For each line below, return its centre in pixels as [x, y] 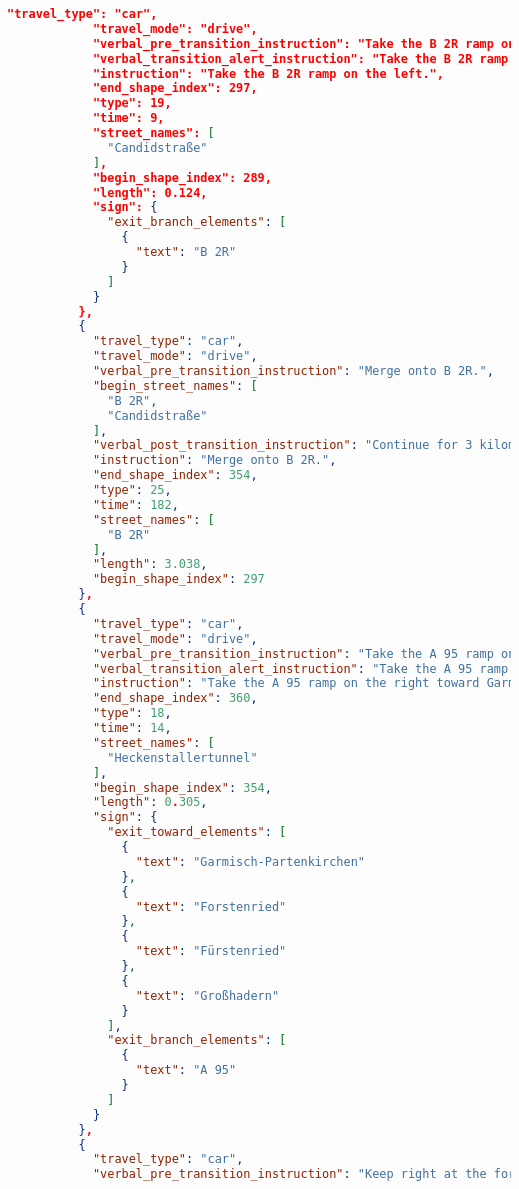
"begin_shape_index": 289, [182, 177]
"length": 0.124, [150, 192]
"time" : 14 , [132, 728]
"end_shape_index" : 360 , [175, 698]
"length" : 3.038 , [150, 564]
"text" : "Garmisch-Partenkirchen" [250, 861]
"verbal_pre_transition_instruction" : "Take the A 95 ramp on [304, 653]
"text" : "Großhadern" [207, 995]
